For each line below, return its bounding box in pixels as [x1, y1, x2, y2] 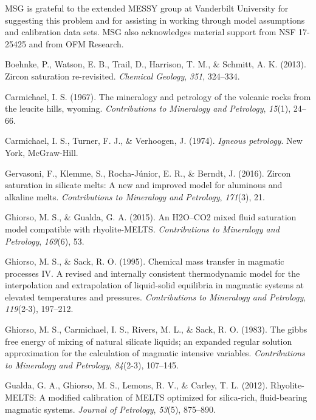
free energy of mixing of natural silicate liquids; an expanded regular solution [5, 334, 292, 347]
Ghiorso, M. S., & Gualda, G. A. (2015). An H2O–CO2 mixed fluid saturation [5, 211, 297, 223]
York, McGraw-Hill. [5, 146, 78, 158]
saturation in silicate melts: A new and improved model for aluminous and [5, 178, 283, 191]
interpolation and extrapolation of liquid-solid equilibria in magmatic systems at [5, 279, 304, 291]
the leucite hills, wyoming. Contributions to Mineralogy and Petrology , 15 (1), [5, 102, 291, 115]
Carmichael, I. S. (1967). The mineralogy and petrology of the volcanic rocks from [5, 90, 311, 103]
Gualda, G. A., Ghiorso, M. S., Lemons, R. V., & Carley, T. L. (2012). [5, 379, 268, 391]
